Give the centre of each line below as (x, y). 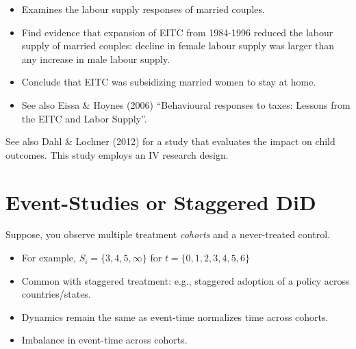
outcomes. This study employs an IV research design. (117, 154)
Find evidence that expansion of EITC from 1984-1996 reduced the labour (177, 32)
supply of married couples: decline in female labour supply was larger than (178, 46)
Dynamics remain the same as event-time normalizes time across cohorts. (175, 316)
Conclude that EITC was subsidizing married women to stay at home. (169, 82)
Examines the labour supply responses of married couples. (143, 9)
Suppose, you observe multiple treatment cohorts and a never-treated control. (168, 234)
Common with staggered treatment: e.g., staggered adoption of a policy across (186, 280)
